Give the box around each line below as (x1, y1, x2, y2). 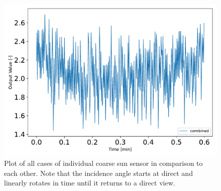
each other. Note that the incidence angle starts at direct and (4, 167, 193, 178)
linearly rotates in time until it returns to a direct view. (4, 177, 175, 188)
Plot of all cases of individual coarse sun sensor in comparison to (4, 158, 203, 168)
